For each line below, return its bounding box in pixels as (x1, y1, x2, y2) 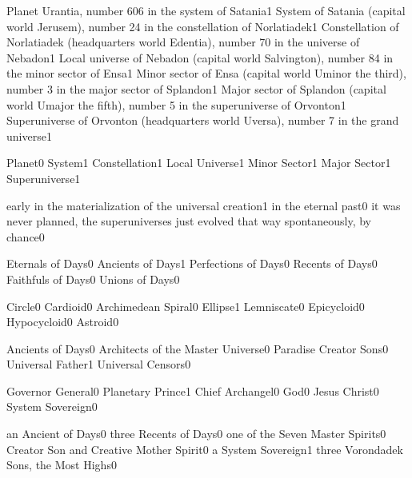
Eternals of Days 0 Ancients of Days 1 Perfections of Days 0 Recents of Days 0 (6, 255, 378, 272)
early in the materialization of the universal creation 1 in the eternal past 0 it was (6, 197, 401, 213)
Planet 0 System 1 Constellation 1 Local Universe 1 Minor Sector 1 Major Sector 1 (6, 154, 391, 171)
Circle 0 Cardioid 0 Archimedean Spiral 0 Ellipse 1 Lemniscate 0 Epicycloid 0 (6, 297, 365, 314)
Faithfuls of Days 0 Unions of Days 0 (6, 270, 180, 287)
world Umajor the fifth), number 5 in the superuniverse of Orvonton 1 (6, 96, 346, 113)
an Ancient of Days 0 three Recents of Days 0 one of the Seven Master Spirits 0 (6, 425, 386, 442)
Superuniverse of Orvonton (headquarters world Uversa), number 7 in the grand (6, 112, 399, 129)
